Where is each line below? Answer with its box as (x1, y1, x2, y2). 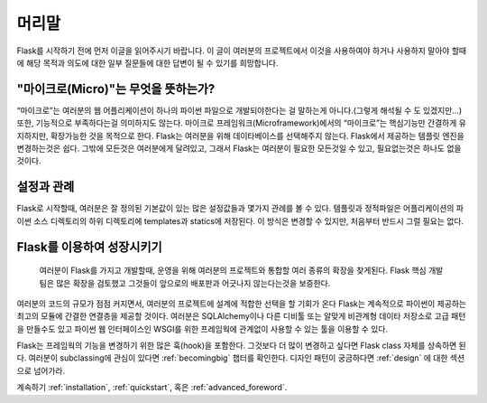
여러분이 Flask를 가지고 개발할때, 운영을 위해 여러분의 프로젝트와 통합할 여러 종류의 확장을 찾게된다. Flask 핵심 (39, 265, 427, 276)
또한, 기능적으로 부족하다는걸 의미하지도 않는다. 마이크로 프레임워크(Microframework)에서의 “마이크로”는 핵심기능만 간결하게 (16, 117, 457, 128)
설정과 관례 (16, 179, 75, 194)
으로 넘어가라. (16, 365, 66, 376)
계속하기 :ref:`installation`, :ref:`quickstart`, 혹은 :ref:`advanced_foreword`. (16, 382, 288, 393)
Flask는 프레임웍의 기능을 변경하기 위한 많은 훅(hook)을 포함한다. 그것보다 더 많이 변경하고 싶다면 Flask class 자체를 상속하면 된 (16, 340, 466, 351)
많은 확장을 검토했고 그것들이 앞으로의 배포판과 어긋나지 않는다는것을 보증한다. (55, 277, 331, 288)
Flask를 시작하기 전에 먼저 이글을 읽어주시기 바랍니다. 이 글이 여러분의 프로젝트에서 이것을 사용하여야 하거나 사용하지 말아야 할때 (16, 45, 467, 56)
